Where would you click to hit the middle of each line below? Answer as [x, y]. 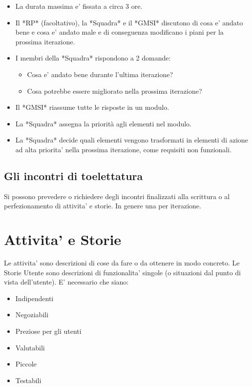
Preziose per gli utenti [48, 331]
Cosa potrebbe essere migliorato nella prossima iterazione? [115, 91]
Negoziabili [32, 315]
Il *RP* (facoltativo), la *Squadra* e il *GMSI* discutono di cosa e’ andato [129, 22]
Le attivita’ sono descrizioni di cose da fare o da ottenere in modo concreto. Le [122, 263]
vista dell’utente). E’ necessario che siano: [66, 282]
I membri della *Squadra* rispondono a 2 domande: [93, 58]
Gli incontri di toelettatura [73, 175]
